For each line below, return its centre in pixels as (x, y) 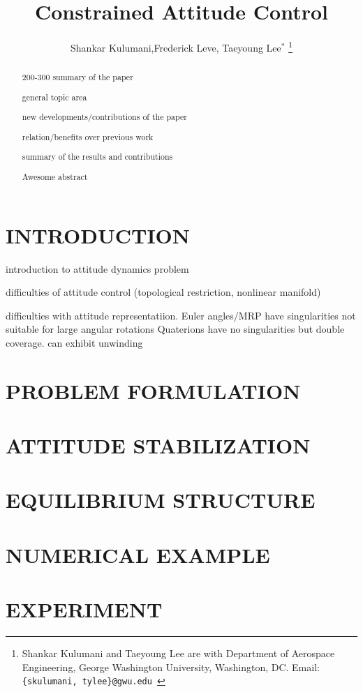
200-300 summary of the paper (77, 77)
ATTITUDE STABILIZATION (158, 445)
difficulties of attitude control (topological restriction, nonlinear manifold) (163, 292)
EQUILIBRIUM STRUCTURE (161, 500)
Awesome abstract (55, 176)
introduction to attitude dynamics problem (97, 268)
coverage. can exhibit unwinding (74, 342)
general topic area (54, 97)
